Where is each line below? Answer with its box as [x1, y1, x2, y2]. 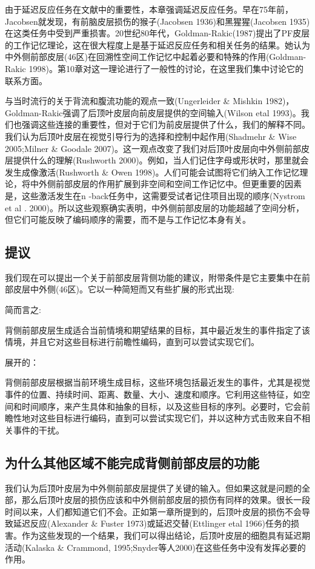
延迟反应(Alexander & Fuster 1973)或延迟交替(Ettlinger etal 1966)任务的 [13, 517, 291, 530]
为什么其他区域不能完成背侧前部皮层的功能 [5, 453, 259, 472]
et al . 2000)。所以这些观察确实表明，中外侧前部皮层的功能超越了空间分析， [5, 201, 304, 214]
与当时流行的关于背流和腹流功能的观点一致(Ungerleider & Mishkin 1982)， [5, 94, 294, 107]
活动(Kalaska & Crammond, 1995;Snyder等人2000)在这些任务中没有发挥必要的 [5, 541, 306, 553]
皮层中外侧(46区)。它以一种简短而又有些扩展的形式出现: [13, 283, 234, 295]
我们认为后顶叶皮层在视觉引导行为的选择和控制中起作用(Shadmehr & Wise [5, 130, 297, 142]
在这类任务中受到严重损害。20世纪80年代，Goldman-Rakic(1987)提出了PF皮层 [5, 27, 310, 39]
